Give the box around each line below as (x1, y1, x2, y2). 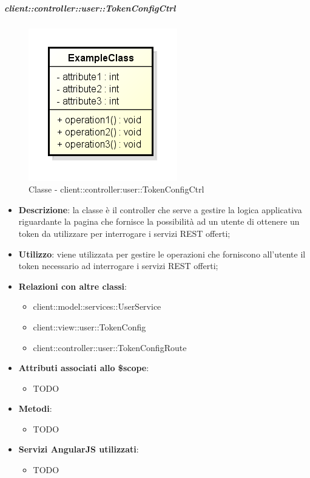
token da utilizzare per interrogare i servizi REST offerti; (18, 227, 231, 239)
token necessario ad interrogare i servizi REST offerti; (18, 259, 218, 272)
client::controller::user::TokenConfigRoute (33, 341, 187, 353)
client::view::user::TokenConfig (33, 320, 146, 333)
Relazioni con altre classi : (18, 279, 127, 292)
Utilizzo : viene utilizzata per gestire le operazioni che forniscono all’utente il (18, 247, 306, 260)
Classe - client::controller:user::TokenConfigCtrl (29, 183, 204, 196)
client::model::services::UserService (33, 300, 161, 313)
